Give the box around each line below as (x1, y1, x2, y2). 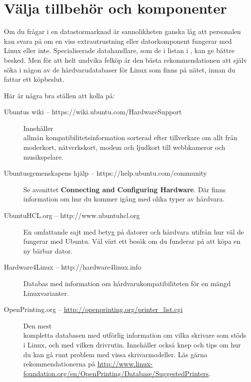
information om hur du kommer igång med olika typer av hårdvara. (23, 194, 225, 204)
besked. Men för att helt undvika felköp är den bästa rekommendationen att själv (4, 55, 247, 65)
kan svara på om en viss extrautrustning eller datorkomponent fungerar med (4, 36, 232, 46)
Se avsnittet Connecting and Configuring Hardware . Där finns (23, 184, 226, 194)
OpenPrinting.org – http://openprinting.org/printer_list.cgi (4, 304, 183, 314)
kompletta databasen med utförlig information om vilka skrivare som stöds (23, 330, 247, 340)
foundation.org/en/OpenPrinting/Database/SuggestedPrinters (23, 368, 209, 378)
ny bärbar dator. (23, 245, 73, 255)
